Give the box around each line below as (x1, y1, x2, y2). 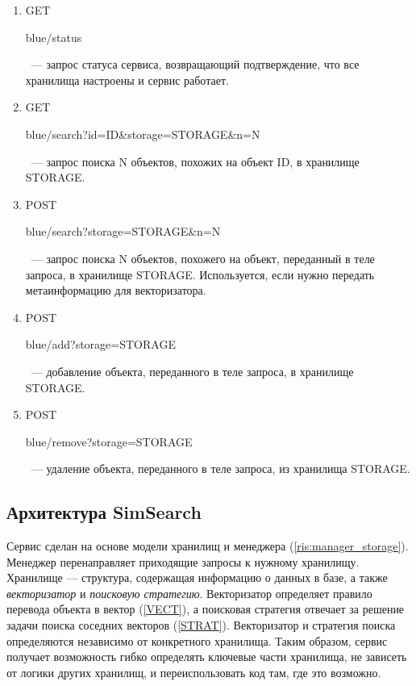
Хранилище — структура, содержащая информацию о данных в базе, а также (6, 569, 388, 586)
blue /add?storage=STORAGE (25, 336, 176, 353)
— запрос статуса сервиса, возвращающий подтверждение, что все (31, 56, 360, 73)
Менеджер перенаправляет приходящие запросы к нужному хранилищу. (6, 553, 360, 570)
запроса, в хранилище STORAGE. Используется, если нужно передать (25, 266, 375, 282)
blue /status (25, 28, 82, 45)
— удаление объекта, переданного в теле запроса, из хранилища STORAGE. (31, 460, 410, 477)
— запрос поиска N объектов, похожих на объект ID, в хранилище (31, 153, 360, 169)
